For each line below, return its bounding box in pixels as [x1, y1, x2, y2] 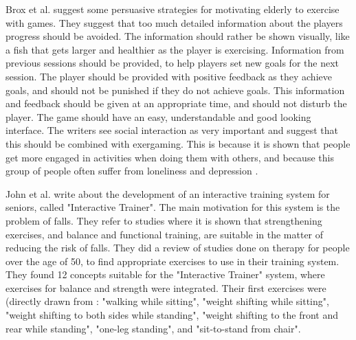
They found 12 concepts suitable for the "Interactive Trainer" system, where [5, 267, 325, 282]
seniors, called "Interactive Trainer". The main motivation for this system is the [5, 200, 340, 214]
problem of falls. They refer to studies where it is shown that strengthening [5, 213, 322, 227]
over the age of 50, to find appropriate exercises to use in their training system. [5, 253, 340, 268]
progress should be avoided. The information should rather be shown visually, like [5, 29, 350, 43]
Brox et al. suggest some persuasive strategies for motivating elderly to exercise [5, 2, 340, 16]
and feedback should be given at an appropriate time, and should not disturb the [5, 96, 347, 111]
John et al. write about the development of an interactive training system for [5, 186, 330, 201]
